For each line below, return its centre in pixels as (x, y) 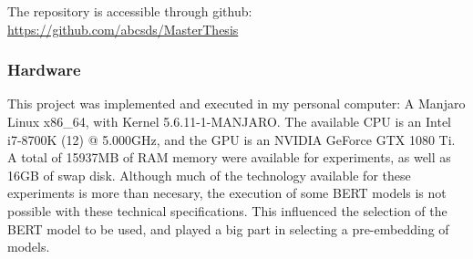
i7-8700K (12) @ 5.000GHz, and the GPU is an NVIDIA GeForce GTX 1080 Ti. (231, 139)
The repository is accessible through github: (130, 11)
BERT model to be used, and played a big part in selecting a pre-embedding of (228, 228)
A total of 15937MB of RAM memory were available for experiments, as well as (229, 157)
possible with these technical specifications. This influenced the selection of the (227, 210)
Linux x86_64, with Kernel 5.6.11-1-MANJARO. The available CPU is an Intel (230, 121)
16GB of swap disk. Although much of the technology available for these (209, 175)
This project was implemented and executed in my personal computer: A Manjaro (236, 104)
